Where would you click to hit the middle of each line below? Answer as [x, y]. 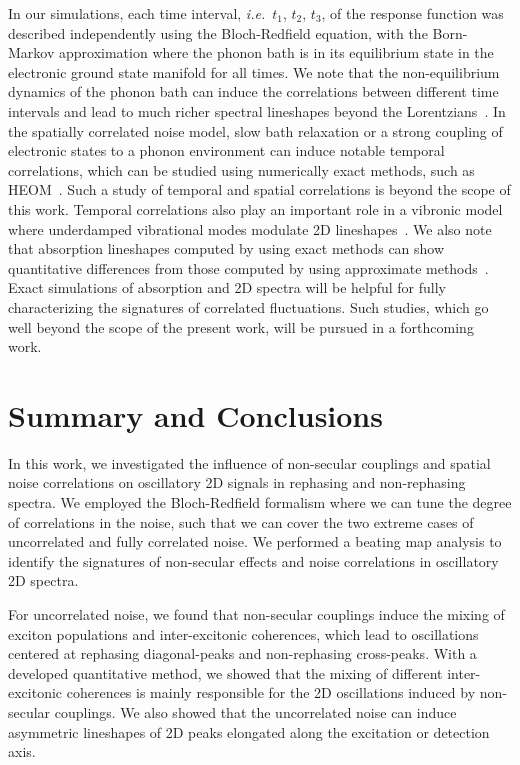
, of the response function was [412, 13]
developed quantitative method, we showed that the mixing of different [225, 672]
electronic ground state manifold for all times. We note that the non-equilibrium [254, 71]
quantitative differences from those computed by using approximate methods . [248, 267]
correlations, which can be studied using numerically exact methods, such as [241, 169]
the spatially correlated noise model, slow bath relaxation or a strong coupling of [255, 130]
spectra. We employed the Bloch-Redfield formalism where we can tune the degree [260, 502]
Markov [31, 52]
